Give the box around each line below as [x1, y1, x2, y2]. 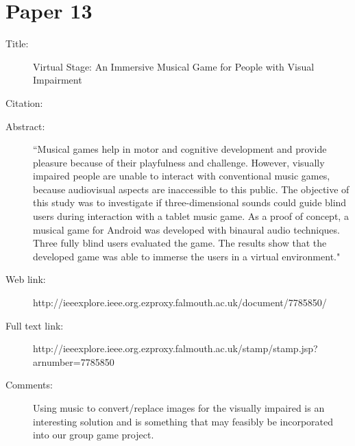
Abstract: [5, 119, 45, 133]
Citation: [5, 95, 43, 110]
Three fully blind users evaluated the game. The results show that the [33, 236, 327, 250]
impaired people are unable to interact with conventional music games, [33, 169, 330, 183]
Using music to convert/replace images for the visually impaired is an [33, 401, 325, 414]
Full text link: [5, 318, 64, 332]
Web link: [5, 272, 46, 286]
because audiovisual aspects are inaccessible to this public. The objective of [33, 182, 350, 196]
